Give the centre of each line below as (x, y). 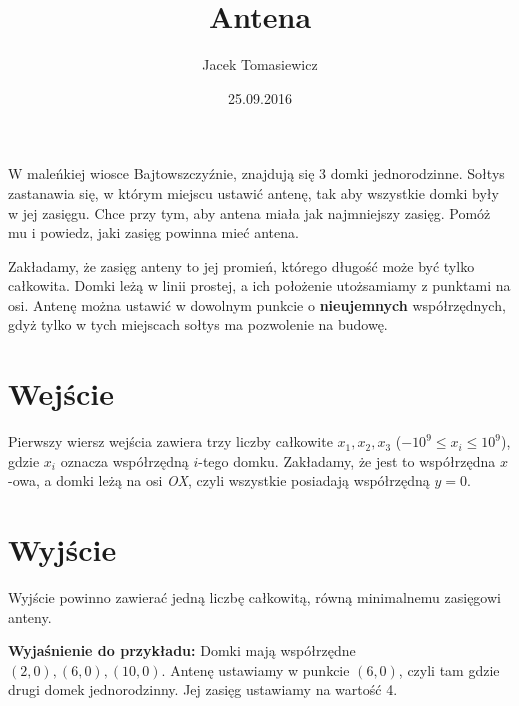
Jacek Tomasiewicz (260, 64)
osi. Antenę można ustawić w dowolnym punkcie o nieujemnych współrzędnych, (257, 304)
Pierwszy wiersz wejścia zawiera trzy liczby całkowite (170, 441)
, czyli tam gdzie (449, 669)
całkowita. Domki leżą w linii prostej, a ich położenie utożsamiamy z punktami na (259, 285)
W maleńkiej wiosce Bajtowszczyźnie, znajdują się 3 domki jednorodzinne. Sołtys (256, 173)
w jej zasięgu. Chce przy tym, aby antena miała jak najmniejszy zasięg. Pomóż (249, 212)
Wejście (61, 393)
